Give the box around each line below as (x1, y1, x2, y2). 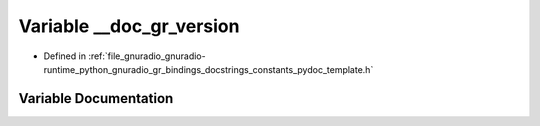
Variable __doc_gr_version (18, 15, 240, 37)
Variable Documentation (18, 90, 174, 107)
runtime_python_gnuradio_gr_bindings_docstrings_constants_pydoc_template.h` (43, 63, 374, 75)
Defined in (43, 50, 87, 62)
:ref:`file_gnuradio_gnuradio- (88, 50, 206, 62)
